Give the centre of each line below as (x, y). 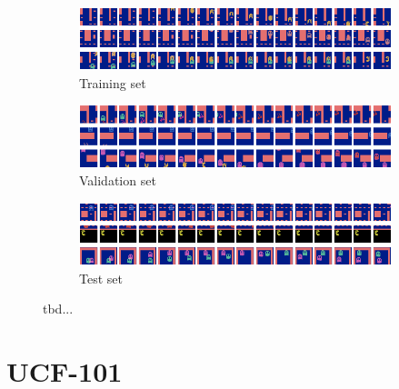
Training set (113, 82)
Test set (101, 278)
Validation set (118, 180)
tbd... (58, 309)
